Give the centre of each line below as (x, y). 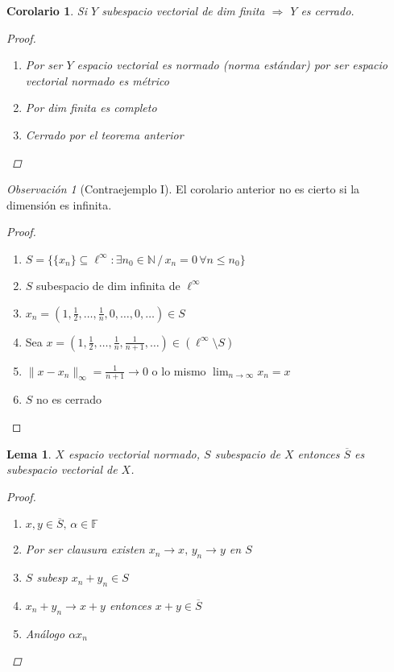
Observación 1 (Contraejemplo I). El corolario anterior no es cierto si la (183, 189)
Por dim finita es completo (91, 108)
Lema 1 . (29, 453)
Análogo (45, 633)
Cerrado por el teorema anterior (104, 134)
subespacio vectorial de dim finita (183, 10)
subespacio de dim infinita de (108, 285)
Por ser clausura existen (85, 549)
